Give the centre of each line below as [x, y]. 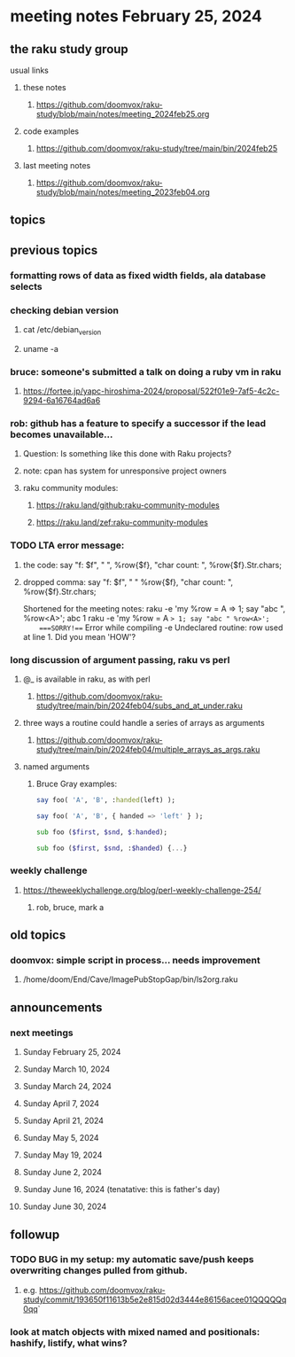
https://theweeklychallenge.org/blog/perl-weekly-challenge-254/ [142, 890]
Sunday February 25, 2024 [72, 1052]
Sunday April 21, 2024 [63, 1121]
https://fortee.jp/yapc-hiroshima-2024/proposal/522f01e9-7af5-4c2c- [151, 391]
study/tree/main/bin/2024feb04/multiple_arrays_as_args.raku [148, 749]
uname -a [40, 348]
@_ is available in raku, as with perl [86, 679]
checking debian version [64, 310]
